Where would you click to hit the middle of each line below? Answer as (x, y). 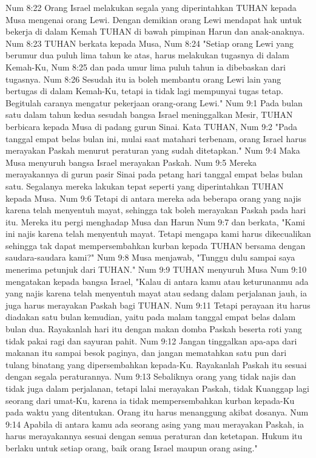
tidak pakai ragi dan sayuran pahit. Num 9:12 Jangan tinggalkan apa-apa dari (151, 340)
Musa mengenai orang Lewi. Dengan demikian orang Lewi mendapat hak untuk (154, 19)
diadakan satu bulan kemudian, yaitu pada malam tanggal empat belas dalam (151, 317)
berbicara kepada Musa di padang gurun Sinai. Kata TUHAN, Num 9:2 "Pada (151, 126)
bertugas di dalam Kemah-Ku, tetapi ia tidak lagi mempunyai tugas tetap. (144, 91)
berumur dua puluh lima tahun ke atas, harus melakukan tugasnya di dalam (147, 55)
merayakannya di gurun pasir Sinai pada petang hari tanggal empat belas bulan (154, 174)
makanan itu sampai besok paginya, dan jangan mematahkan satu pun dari (146, 353)
